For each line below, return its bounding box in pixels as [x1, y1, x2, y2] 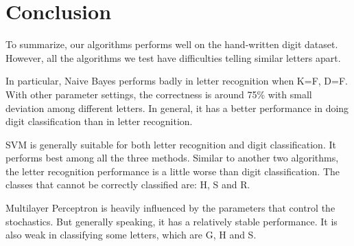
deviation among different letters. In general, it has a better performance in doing [5, 100, 349, 115]
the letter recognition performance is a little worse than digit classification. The [5, 164, 340, 178]
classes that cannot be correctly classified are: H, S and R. [5, 177, 250, 192]
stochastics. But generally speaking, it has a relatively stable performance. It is [5, 214, 338, 228]
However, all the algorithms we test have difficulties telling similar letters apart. [5, 50, 341, 65]
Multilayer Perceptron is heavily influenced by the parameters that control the [5, 201, 335, 215]
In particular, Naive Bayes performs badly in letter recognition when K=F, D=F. [5, 74, 348, 88]
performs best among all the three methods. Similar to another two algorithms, [5, 150, 339, 165]
